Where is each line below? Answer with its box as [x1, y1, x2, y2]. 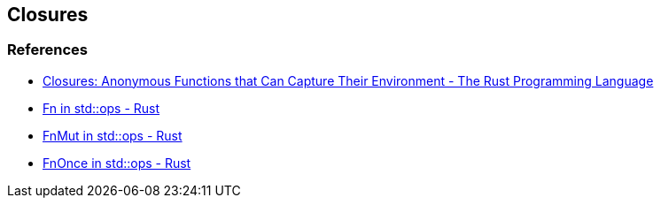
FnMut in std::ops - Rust [43, 127, 183, 143]
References [7, 41, 88, 59]
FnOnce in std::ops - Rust [43, 155, 191, 171]
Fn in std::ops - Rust [43, 100, 160, 116]
